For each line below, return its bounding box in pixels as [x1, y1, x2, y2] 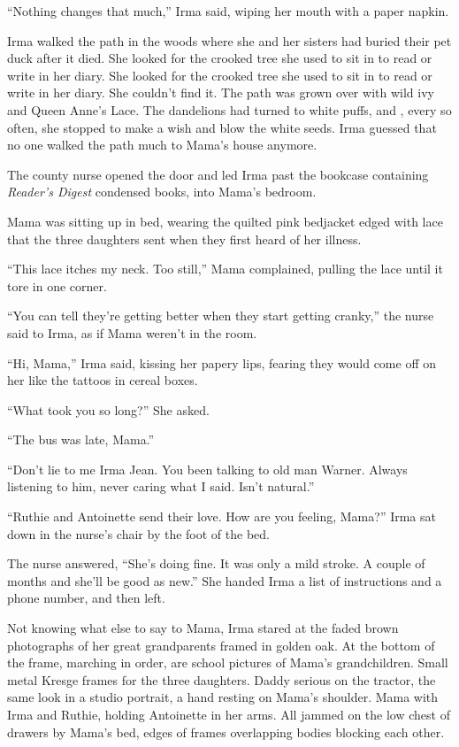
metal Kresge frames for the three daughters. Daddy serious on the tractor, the [7, 670, 436, 689]
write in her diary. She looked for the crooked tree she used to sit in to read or [7, 65, 432, 84]
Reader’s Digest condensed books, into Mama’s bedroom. [7, 182, 317, 201]
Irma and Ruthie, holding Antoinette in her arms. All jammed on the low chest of [7, 705, 450, 723]
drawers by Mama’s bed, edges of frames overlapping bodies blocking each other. [7, 722, 445, 741]
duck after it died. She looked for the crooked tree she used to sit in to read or [7, 49, 432, 67]
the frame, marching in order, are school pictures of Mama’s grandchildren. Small [7, 653, 448, 672]
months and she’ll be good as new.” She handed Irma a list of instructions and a [7, 571, 442, 589]
